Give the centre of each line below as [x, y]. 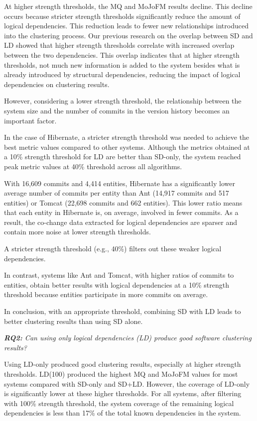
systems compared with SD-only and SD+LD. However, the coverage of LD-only [127, 383]
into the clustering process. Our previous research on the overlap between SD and [128, 35]
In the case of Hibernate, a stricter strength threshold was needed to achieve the [127, 137]
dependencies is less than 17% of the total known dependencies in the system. [123, 413]
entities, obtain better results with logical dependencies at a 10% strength [117, 284]
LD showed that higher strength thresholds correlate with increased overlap [119, 45]
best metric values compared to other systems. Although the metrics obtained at [127, 147]
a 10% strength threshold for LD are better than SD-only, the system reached [123, 157]
